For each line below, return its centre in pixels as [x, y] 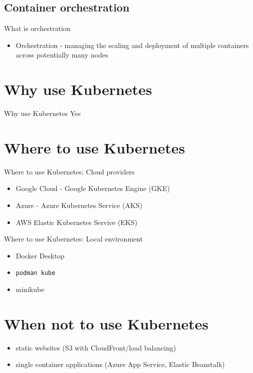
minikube [30, 289]
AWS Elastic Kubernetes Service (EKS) [77, 222]
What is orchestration [37, 28]
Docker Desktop [40, 255]
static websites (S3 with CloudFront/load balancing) [96, 347]
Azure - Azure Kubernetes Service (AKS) [79, 205]
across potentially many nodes [62, 55]
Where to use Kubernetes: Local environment [74, 239]
